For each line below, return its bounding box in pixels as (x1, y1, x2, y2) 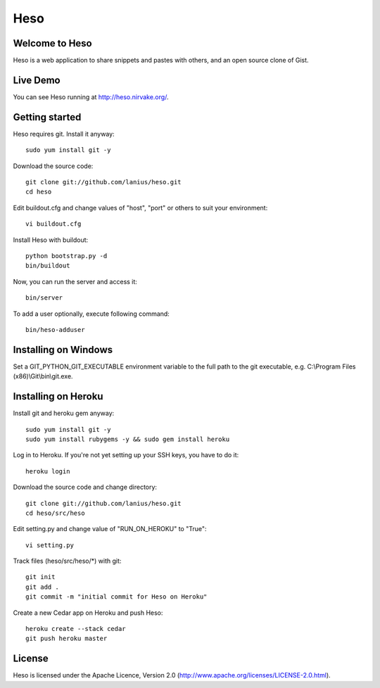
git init (25, 573, 56, 581)
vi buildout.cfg (25, 220, 82, 228)
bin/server (25, 294, 63, 302)
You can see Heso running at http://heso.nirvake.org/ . (13, 92, 169, 101)
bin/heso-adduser (25, 326, 85, 333)
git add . (25, 582, 59, 591)
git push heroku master (25, 635, 108, 643)
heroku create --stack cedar (25, 625, 126, 633)
